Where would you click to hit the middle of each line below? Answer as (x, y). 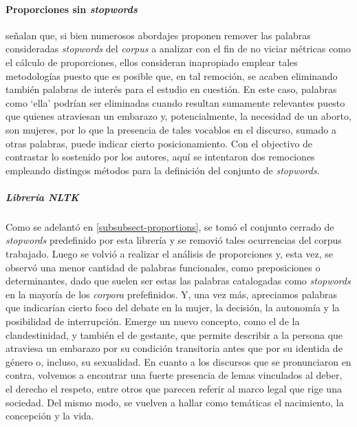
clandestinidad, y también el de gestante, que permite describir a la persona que (174, 334)
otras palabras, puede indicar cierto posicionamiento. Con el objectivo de (159, 143)
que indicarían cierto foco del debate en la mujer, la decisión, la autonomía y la (173, 308)
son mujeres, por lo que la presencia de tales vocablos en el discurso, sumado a (171, 129)
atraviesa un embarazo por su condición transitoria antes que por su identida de (174, 348)
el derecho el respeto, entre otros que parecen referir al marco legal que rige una (174, 389)
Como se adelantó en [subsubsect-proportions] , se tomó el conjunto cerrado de (170, 226)
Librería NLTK (42, 197)
